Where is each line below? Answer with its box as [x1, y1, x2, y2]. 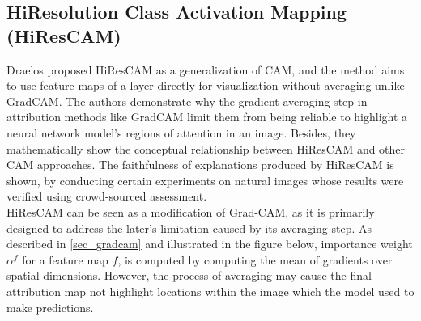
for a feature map [22, 251, 108, 268]
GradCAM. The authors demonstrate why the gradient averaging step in [6, 92, 368, 109]
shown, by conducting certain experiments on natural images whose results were [6, 171, 404, 188]
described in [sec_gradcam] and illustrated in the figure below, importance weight [6, 235, 413, 252]
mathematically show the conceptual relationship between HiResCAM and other [6, 140, 406, 157]
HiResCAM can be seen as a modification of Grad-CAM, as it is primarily [6, 203, 375, 220]
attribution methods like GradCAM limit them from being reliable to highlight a [6, 108, 408, 125]
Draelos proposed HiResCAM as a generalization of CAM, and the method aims [6, 61, 405, 78]
